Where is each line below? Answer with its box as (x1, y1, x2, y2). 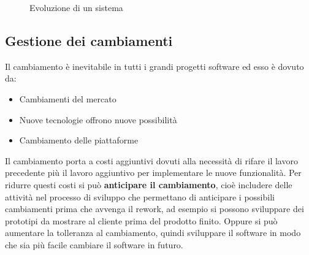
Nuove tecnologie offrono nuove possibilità (19, 113, 177, 126)
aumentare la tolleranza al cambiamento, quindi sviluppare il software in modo (5, 226, 301, 239)
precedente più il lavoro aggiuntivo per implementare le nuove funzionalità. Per (5, 166, 302, 179)
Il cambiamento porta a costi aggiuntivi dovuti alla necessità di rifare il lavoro (5, 154, 298, 167)
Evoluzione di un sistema (29, 1, 123, 13)
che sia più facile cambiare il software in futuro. (5, 238, 183, 251)
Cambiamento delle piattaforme (19, 134, 139, 147)
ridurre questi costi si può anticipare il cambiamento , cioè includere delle (5, 178, 292, 191)
